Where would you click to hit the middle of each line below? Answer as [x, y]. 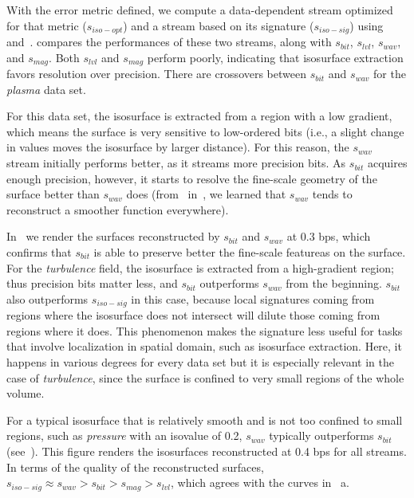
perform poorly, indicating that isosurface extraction [275, 57]
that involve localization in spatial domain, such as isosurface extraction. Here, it [204, 346]
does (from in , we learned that [206, 194]
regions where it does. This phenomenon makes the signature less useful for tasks [205, 330]
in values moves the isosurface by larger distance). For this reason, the [178, 147]
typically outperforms [321, 435]
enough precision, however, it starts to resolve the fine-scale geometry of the [192, 178]
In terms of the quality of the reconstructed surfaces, [135, 467]
